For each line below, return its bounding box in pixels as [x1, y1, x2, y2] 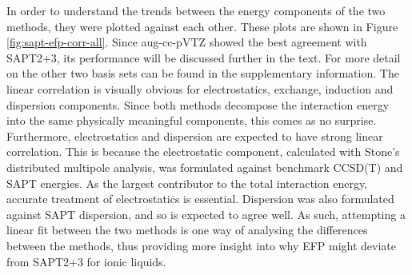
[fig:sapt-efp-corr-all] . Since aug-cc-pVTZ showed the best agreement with [6, 34, 367, 50]
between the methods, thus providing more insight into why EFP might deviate [6, 237, 397, 253]
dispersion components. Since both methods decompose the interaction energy [6, 96, 390, 113]
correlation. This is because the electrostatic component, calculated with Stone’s [6, 143, 400, 160]
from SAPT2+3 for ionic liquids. [6, 253, 166, 269]
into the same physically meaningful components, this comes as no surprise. [6, 112, 377, 129]
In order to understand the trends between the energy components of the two [6, 2, 386, 18]
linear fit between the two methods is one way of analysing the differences [6, 221, 368, 238]
